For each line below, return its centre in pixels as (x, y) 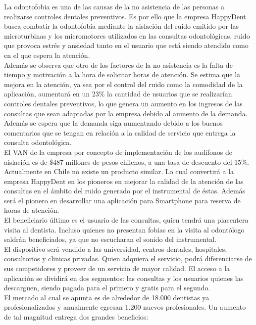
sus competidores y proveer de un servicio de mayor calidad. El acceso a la (117, 268)
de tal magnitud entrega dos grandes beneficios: (76, 317)
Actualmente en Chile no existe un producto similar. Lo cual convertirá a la (119, 171)
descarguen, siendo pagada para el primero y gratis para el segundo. (107, 288)
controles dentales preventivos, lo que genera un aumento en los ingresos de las (123, 103)
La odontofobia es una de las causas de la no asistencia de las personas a (114, 6)
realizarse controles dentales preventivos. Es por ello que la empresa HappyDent (125, 16)
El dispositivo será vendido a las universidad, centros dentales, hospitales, (116, 249)
